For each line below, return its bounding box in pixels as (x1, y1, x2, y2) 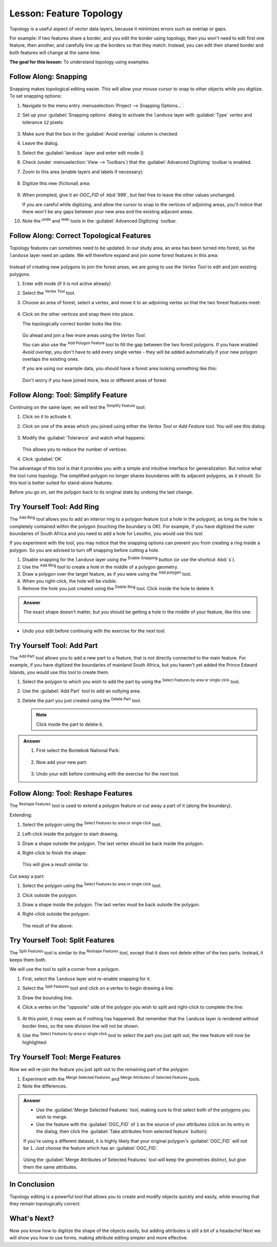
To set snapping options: (9, 93, 62, 99)
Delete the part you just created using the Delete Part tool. (22, 696, 142, 704)
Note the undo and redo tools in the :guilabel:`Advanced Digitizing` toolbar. (22, 217, 177, 224)
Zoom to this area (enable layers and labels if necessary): (22, 169, 144, 175)
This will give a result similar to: (22, 861, 89, 868)
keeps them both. (9, 957, 47, 963)
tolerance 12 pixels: (22, 119, 64, 125)
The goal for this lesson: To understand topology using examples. (9, 59, 150, 65)
